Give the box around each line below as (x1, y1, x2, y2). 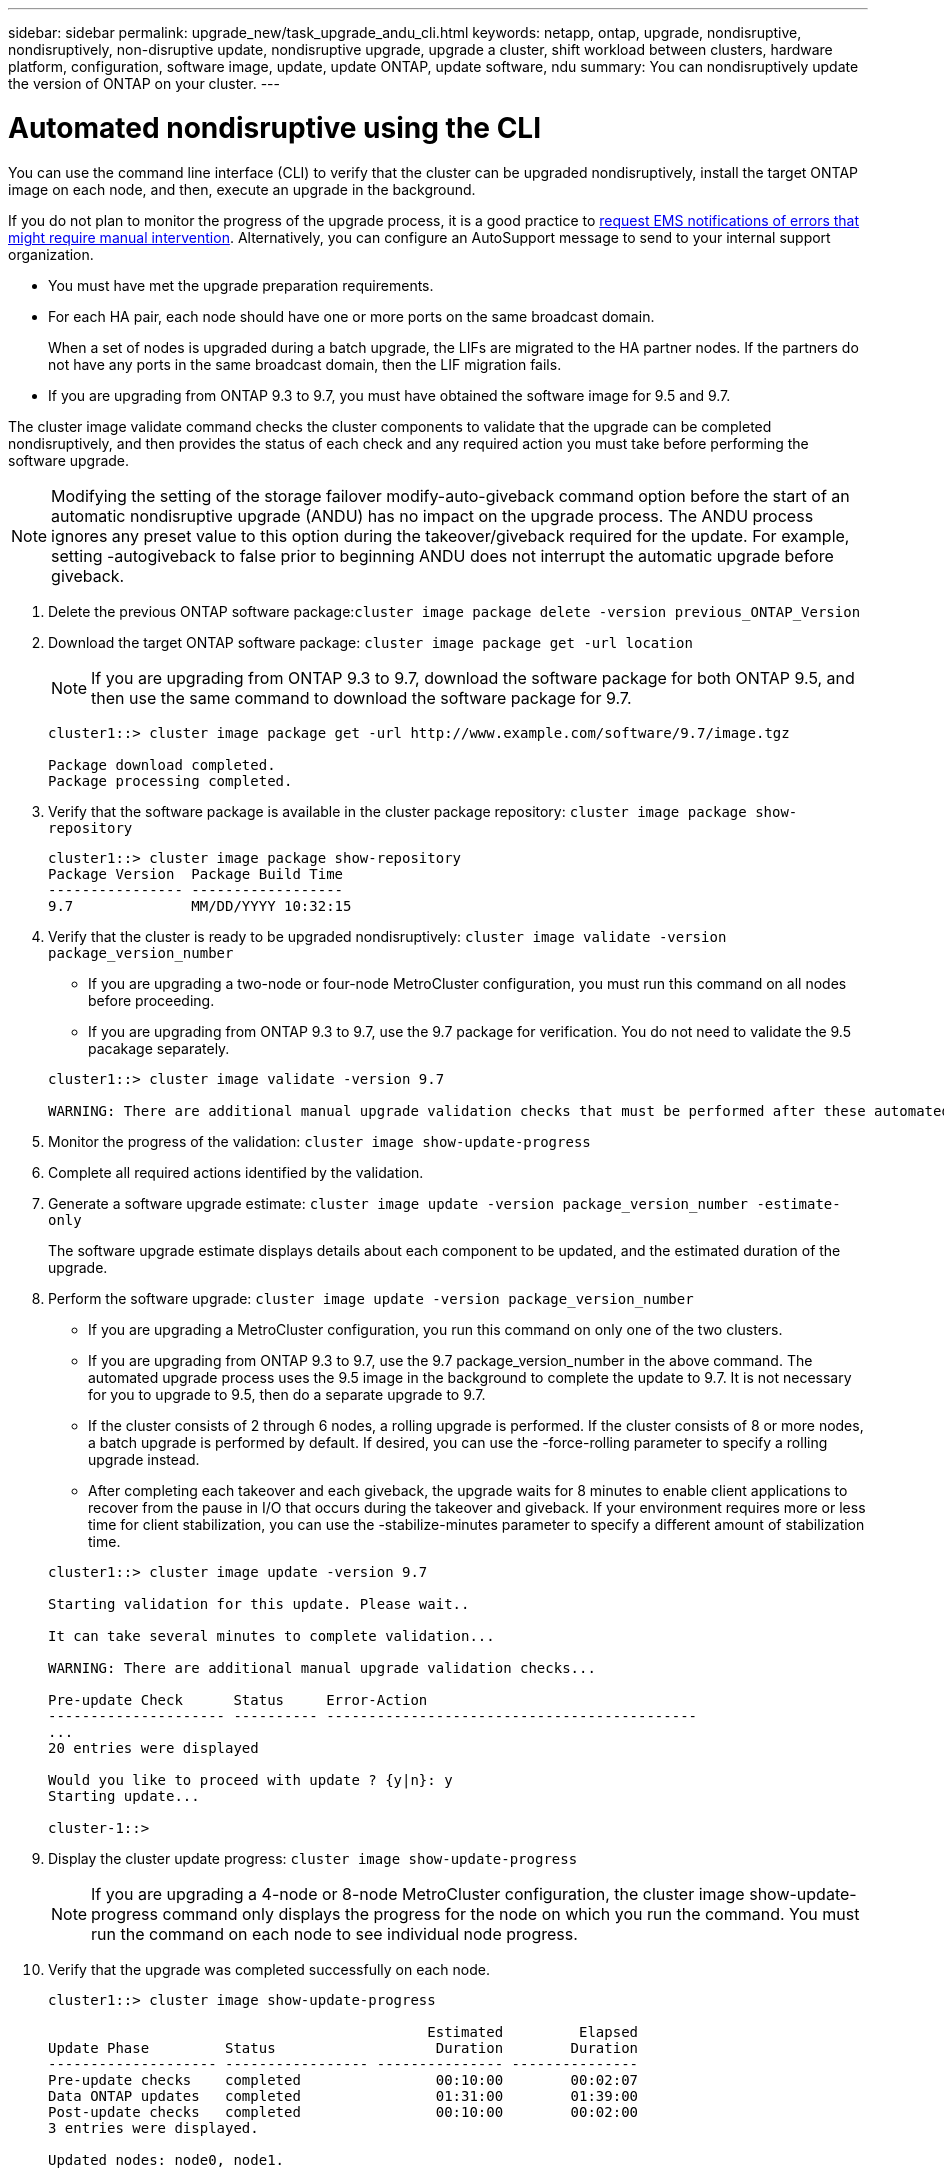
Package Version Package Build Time (48, 865, 344, 882)
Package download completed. (48, 756, 276, 773)
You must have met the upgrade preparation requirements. (48, 276, 434, 294)
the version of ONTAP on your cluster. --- (8, 75, 280, 92)
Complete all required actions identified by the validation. (48, 1163, 424, 1181)
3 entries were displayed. (48, 2119, 259, 2136)
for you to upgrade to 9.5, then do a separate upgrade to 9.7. (88, 1385, 486, 1403)
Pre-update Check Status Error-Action (48, 1691, 428, 1708)
